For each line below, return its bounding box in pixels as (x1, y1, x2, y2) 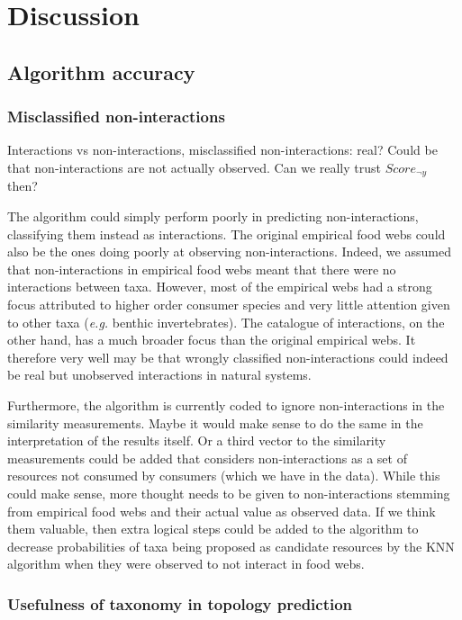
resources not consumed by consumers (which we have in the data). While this (7, 466, 440, 485)
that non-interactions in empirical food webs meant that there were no (7, 259, 396, 278)
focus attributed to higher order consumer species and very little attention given (7, 294, 450, 313)
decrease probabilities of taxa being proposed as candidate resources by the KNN (7, 536, 455, 555)
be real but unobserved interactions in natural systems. (7, 365, 312, 384)
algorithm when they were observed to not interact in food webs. (7, 554, 365, 573)
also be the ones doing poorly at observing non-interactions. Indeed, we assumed (7, 242, 451, 261)
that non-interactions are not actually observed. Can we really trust (7, 157, 381, 176)
